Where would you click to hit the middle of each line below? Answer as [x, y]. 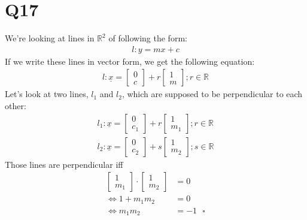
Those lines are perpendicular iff [64, 164]
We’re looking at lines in [50, 38]
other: [16, 105]
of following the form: [148, 38]
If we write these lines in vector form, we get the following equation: [130, 61]
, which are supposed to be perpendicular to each [212, 94]
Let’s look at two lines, [47, 94]
